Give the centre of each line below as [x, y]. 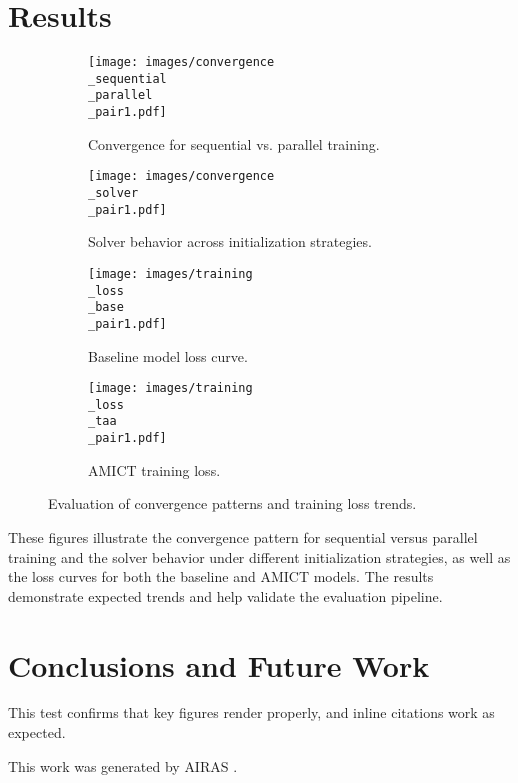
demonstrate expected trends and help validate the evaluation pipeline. [225, 595]
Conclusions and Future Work [219, 664]
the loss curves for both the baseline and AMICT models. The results [221, 576]
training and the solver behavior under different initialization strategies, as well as [259, 556]
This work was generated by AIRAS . [123, 765]
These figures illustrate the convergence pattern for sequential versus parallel [243, 536]
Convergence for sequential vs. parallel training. [234, 143]
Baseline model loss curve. [168, 355]
